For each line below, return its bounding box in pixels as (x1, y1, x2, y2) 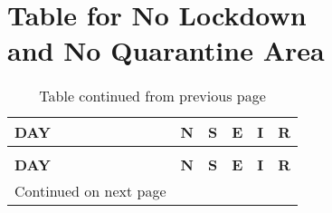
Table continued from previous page (39, 85, 266, 107)
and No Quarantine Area (7, 32, 325, 69)
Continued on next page (14, 180, 166, 202)
